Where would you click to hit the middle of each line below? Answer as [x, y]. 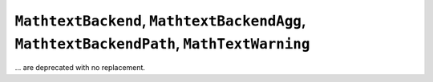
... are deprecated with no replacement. [80, 68]
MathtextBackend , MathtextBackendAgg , [160, 21]
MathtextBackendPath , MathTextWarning [162, 43]
